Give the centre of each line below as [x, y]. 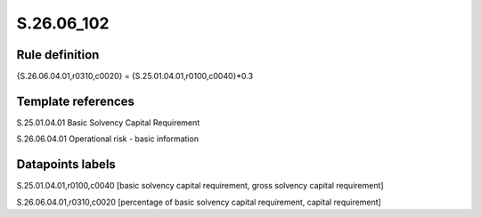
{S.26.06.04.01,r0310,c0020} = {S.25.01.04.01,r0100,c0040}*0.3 [135, 76]
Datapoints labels [66, 165]
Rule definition [58, 55]
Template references [76, 101]
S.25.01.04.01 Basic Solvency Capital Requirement [108, 122]
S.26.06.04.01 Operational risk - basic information [108, 139]
